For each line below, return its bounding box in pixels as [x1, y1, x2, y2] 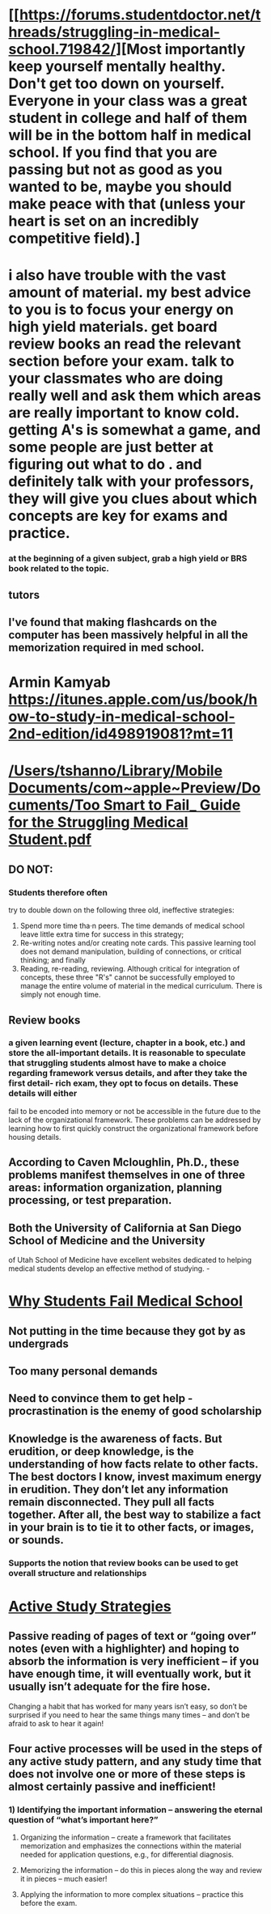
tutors [8, 588, 40, 602]
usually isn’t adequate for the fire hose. [8, 1680, 211, 1694]
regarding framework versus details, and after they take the [8, 1068, 248, 1079]
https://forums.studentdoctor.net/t [19, 6, 261, 24]
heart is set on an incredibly [8, 212, 200, 231]
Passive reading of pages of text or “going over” [8, 1629, 257, 1643]
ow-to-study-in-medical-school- [8, 708, 235, 726]
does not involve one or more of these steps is [8, 1768, 246, 1781]
